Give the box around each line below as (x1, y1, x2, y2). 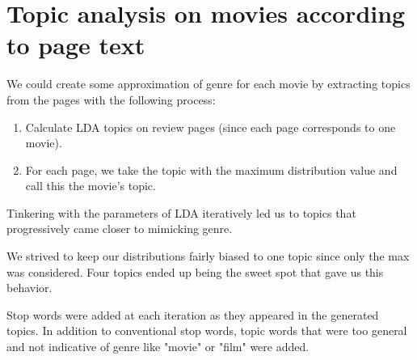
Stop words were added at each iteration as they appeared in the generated (6, 306, 379, 323)
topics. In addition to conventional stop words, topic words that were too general (6, 322, 407, 339)
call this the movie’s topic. (25, 177, 156, 194)
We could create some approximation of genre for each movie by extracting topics (6, 75, 411, 92)
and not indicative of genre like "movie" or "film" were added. (6, 338, 310, 355)
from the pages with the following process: (6, 91, 216, 108)
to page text (6, 28, 145, 61)
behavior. (6, 279, 53, 296)
